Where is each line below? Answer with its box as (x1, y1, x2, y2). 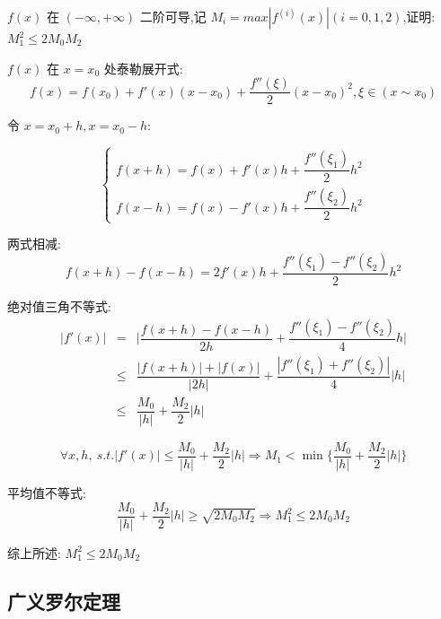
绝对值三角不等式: (7, 297, 111, 316)
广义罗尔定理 (7, 587, 120, 615)
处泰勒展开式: (103, 58, 183, 77)
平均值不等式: (7, 483, 86, 501)
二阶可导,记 (139, 7, 207, 25)
